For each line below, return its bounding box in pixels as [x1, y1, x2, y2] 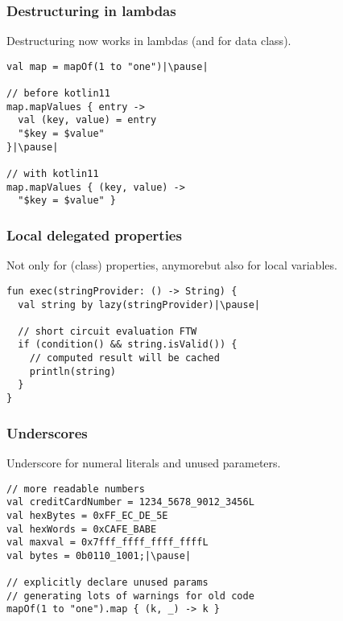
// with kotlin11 [6, 168, 99, 180]
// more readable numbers [6, 483, 145, 495]
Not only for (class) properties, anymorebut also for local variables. [6, 257, 337, 273]
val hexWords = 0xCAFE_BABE [6, 523, 157, 535]
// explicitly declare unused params [6, 577, 209, 589]
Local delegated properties [6, 224, 182, 245]
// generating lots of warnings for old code [6, 590, 254, 602]
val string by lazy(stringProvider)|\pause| [18, 298, 260, 310]
